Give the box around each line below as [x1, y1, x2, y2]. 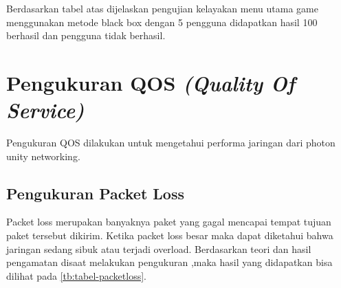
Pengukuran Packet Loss [6, 182, 185, 203]
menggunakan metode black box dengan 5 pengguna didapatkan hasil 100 [6, 14, 318, 29]
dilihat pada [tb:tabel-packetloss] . [6, 268, 146, 283]
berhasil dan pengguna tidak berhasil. [6, 28, 166, 43]
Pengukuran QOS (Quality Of [6, 68, 295, 97]
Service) [6, 96, 85, 124]
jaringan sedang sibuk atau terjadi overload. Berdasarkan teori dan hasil [6, 241, 311, 256]
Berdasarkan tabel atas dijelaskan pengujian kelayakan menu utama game [6, 1, 318, 15]
